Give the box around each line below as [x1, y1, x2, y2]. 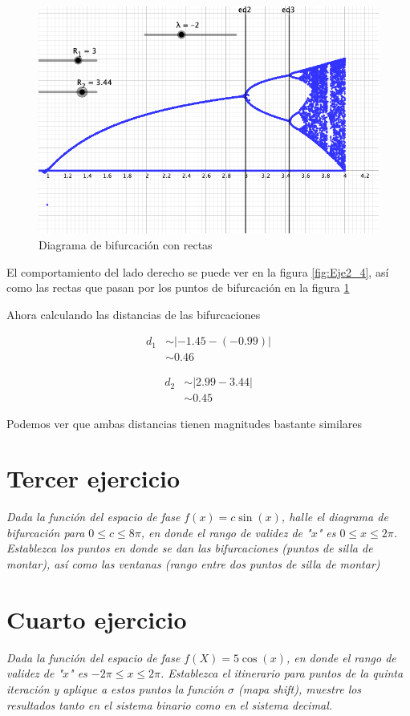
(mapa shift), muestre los [238, 680, 362, 697]
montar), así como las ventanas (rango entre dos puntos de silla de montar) [6, 556, 380, 572]
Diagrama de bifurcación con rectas [39, 237, 213, 253]
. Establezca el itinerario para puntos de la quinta [160, 665, 404, 682]
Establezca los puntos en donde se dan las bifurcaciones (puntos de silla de [6, 540, 373, 556]
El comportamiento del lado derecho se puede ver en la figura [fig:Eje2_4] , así [6, 263, 389, 280]
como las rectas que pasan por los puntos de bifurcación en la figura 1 [6, 279, 350, 296]
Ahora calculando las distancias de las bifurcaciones [6, 305, 261, 322]
